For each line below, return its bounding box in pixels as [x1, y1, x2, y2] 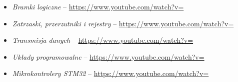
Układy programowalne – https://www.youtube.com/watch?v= [12, 51, 204, 62]
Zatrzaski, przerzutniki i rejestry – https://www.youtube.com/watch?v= [12, 18, 234, 28]
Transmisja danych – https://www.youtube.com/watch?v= [12, 35, 193, 45]
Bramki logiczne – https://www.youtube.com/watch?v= [12, 1, 184, 11]
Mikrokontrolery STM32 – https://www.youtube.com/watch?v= [12, 68, 209, 79]
